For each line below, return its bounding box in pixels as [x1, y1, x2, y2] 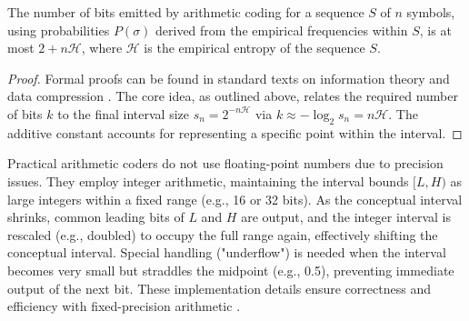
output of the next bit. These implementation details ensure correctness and [7, 278, 431, 297]
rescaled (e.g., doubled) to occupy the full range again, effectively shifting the [7, 225, 438, 244]
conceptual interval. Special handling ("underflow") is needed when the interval [7, 243, 446, 262]
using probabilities [7, 20, 110, 39]
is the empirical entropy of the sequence [144, 38, 365, 57]
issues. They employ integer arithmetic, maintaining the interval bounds [7, 171, 409, 190]
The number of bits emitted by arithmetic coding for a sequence [7, 3, 364, 21]
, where [81, 38, 123, 57]
